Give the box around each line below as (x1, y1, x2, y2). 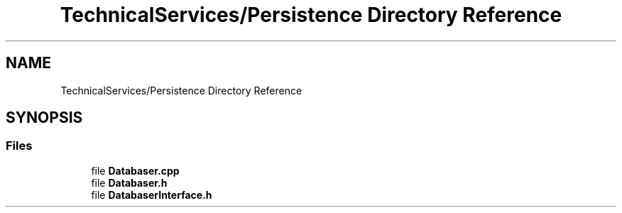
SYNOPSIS (6, 109, 83, 127)
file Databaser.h (91, 176, 168, 189)
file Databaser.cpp (91, 164, 180, 177)
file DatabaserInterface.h (91, 188, 212, 201)
